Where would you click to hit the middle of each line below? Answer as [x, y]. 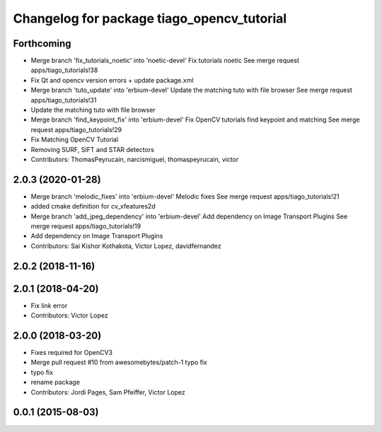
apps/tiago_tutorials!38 [64, 70]
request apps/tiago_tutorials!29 [76, 129]
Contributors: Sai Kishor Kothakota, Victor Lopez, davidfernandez [126, 246]
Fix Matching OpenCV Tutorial [75, 140]
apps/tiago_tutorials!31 [64, 100]
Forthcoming [42, 43]
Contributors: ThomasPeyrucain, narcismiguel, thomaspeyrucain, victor [135, 159]
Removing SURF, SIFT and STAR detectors [93, 149]
